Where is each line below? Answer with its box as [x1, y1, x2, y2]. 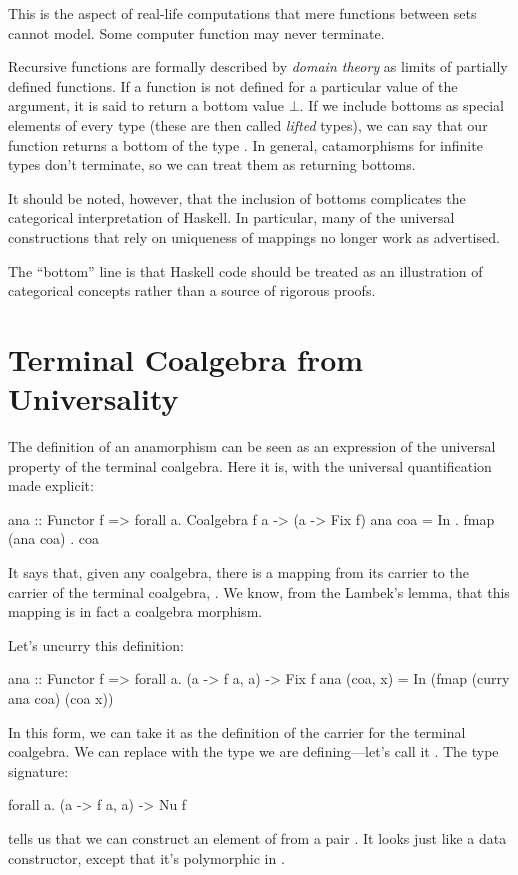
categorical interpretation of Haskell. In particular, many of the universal [8, 207, 455, 228]
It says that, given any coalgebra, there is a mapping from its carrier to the [8, 562, 469, 582]
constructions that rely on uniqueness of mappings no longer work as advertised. [8, 226, 500, 247]
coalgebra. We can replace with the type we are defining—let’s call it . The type [8, 741, 499, 762]
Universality [8, 378, 179, 419]
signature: [8, 760, 69, 781]
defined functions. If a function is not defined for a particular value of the [8, 75, 458, 96]
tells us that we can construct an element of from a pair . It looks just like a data [8, 827, 507, 848]
